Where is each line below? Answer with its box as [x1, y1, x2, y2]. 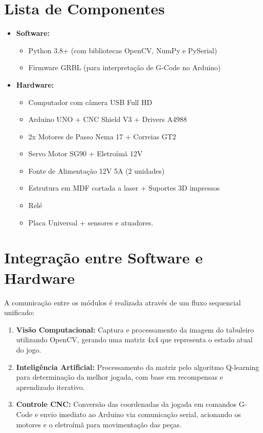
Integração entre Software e [4, 247, 203, 268]
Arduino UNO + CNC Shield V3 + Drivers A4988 [28, 114, 187, 125]
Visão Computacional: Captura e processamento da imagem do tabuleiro [16, 324, 254, 335]
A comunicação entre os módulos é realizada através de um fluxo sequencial [4, 297, 241, 307]
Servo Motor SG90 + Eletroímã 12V [28, 148, 143, 159]
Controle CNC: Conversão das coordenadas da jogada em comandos [16, 399, 236, 409]
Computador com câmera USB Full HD [28, 96, 152, 107]
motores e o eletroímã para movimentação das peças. [16, 419, 182, 429]
